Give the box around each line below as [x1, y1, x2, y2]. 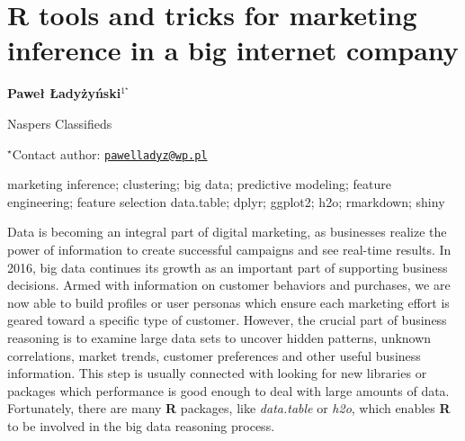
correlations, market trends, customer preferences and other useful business [7, 346, 421, 364]
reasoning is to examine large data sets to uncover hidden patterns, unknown [7, 328, 432, 346]
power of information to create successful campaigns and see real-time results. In [7, 239, 452, 258]
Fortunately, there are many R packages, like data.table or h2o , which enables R [7, 399, 451, 418]
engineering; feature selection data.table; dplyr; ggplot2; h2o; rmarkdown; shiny [7, 192, 445, 211]
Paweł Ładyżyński [7, 84, 121, 103]
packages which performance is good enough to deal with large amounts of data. [7, 381, 450, 400]
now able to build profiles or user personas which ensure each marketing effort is [7, 292, 450, 311]
